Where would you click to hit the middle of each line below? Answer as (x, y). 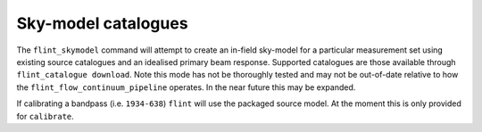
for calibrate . (46, 116)
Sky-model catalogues (102, 23)
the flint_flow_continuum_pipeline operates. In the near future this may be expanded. (186, 87)
